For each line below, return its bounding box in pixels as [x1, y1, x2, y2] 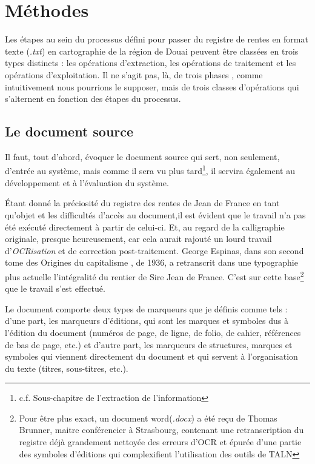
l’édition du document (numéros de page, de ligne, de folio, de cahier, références [5, 326, 301, 338]
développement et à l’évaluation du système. [5, 176, 169, 189]
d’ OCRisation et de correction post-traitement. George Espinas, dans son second [5, 244, 304, 257]
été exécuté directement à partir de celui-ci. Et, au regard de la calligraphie [5, 220, 285, 233]
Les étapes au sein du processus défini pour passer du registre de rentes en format [5, 33, 308, 45]
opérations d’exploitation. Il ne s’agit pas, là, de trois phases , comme [5, 68, 263, 81]
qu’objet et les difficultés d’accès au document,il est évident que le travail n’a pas [5, 208, 306, 221]
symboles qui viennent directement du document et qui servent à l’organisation [5, 350, 298, 363]
